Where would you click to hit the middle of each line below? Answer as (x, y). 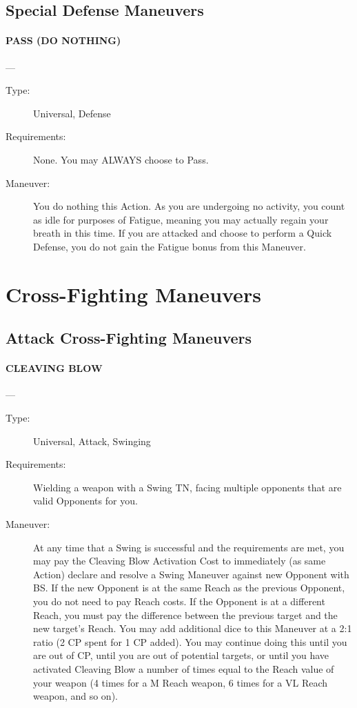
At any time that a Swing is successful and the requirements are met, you (189, 547)
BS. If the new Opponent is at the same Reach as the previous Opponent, (189, 588)
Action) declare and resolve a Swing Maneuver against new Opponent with (191, 574)
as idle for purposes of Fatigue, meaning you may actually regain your (181, 219)
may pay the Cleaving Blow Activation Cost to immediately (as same (180, 561)
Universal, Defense (72, 113)
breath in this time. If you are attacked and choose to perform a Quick (183, 233)
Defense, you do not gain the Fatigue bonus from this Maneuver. (170, 246)
